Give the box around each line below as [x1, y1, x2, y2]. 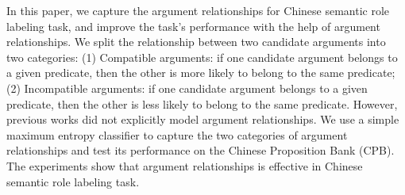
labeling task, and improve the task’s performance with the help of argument [6, 17, 380, 34]
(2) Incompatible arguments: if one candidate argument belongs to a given [6, 79, 368, 96]
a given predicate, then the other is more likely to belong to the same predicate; [6, 64, 395, 81]
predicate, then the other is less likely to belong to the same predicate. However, [6, 95, 398, 112]
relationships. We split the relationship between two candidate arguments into [6, 33, 386, 50]
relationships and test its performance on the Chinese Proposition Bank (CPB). [6, 142, 395, 159]
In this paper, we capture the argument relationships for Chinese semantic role [6, 2, 390, 18]
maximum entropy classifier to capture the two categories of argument [6, 126, 348, 143]
